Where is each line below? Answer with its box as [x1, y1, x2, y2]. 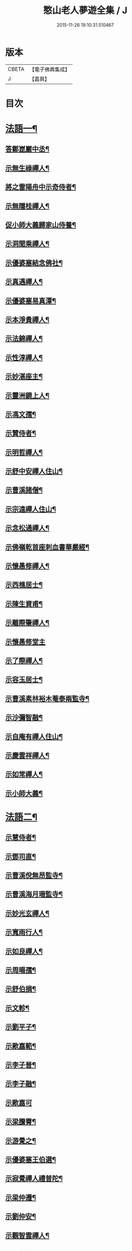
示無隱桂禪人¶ [5, 202, 50, 210]
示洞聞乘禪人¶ [5, 239, 50, 248]
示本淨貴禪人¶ [5, 315, 50, 324]
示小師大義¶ [5, 789, 43, 798]
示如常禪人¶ [5, 770, 43, 779]
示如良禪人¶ [5, 947, 43, 955]
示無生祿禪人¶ [5, 164, 50, 173]
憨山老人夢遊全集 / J [43, 5, 128, 16]
